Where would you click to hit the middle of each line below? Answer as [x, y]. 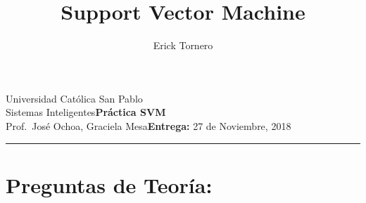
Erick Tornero [183, 45]
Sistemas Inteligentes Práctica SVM [86, 112]
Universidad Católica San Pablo [74, 98]
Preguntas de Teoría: [109, 184]
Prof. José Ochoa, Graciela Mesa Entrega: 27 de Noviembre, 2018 [149, 125]
